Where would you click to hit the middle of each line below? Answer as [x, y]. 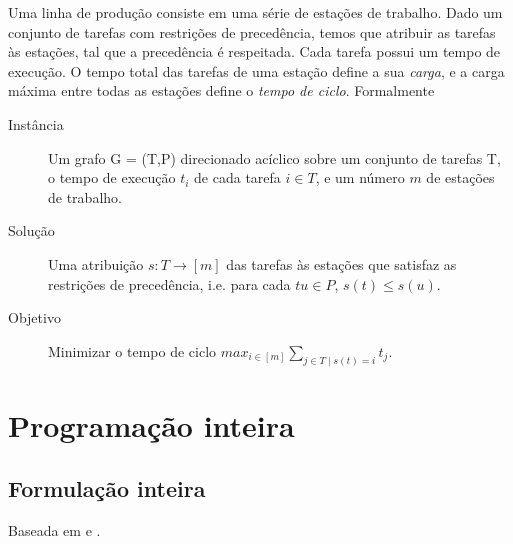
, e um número [360, 177]
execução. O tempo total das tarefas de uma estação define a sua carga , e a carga [256, 70]
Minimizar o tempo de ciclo [132, 350]
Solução [31, 230]
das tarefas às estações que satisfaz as [341, 263]
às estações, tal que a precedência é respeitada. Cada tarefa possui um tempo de [254, 51]
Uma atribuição [96, 263]
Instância [36, 123]
